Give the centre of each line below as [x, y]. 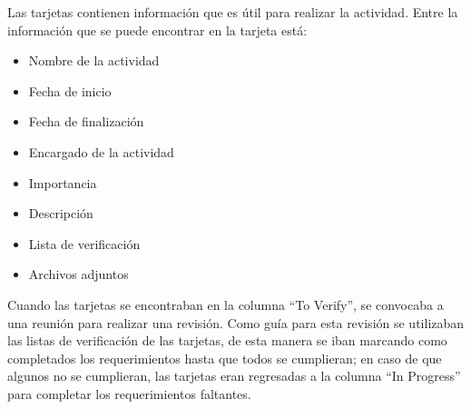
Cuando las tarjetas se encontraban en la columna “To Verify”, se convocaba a [226, 304]
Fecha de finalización [86, 121]
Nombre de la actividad [94, 60]
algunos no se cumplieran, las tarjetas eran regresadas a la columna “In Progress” [234, 376]
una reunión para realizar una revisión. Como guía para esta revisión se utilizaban [236, 322]
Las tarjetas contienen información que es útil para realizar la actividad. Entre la [233, 12]
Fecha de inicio [70, 90]
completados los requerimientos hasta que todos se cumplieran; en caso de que [225, 358]
